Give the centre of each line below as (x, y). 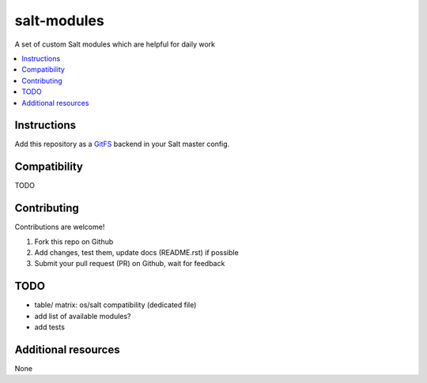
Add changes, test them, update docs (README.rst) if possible (136, 252)
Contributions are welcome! (60, 227)
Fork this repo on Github (74, 242)
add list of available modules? (83, 316)
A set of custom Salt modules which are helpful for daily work (115, 44)
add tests (49, 327)
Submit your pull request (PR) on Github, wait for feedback (130, 264)
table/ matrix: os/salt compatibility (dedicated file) (115, 305)
